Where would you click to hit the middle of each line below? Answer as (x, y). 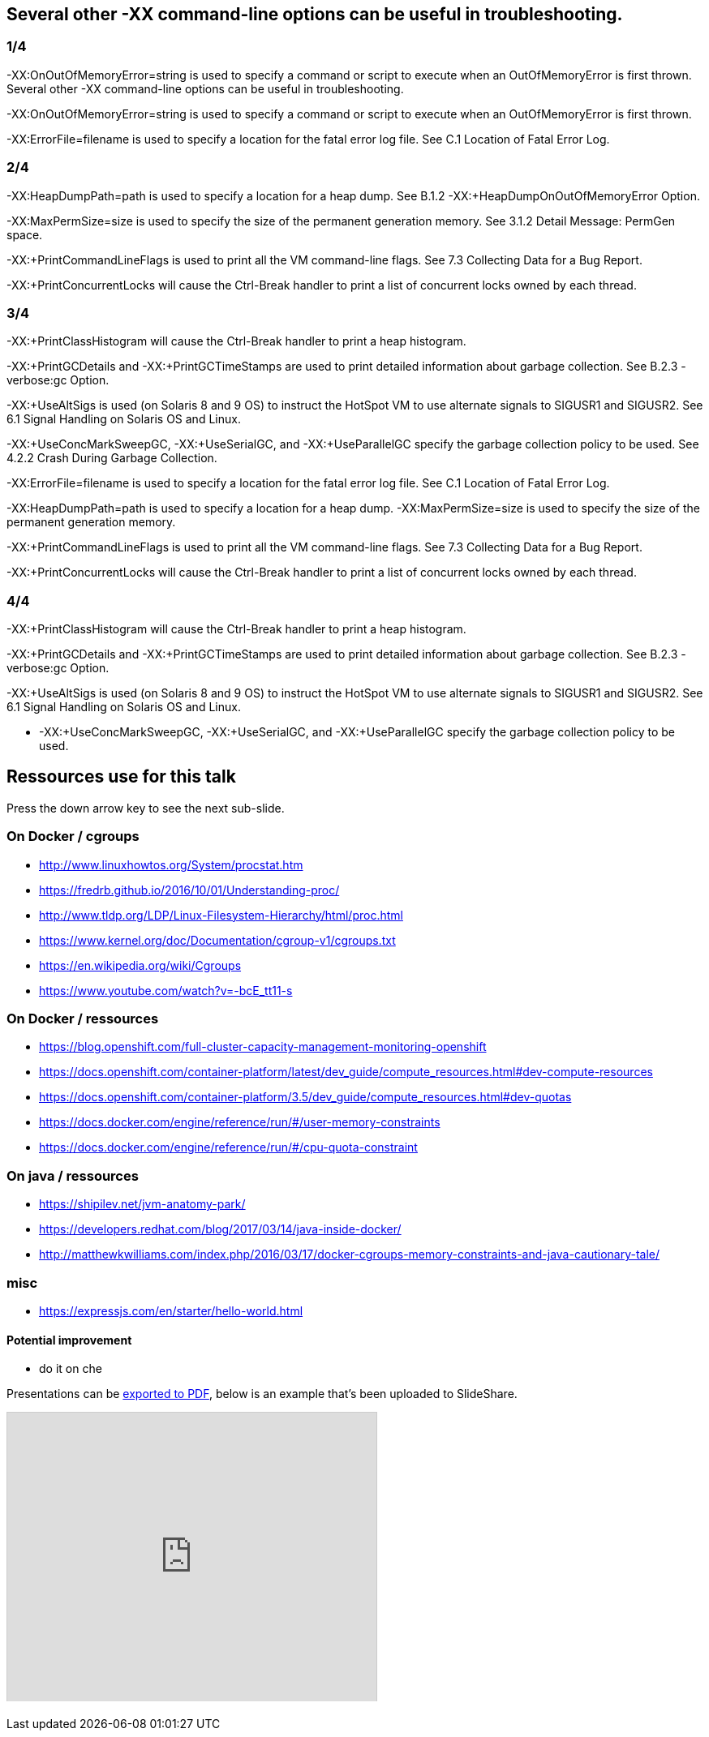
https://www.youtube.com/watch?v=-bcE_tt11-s (166, 990)
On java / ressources (73, 1175)
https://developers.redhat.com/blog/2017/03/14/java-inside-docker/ (220, 1229)
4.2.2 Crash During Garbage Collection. (112, 458)
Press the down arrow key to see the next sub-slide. (146, 808)
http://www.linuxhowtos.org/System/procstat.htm (171, 864)
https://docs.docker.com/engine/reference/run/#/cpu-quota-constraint (228, 1147)
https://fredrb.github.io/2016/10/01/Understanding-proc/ (189, 890)
